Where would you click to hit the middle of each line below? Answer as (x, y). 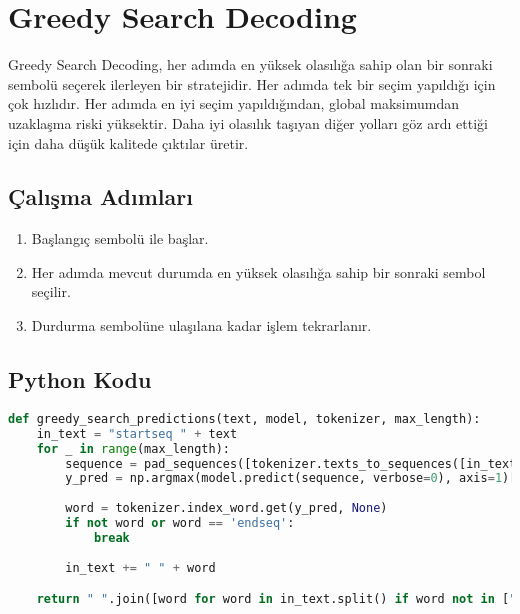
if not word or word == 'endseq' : (180, 523)
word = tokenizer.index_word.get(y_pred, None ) (226, 508)
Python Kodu (80, 379)
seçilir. (51, 291)
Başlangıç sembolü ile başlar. (120, 238)
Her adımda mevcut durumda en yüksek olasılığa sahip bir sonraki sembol (258, 271)
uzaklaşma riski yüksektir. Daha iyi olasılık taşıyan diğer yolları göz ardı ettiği (248, 122)
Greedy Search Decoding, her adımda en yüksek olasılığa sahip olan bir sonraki (250, 64)
